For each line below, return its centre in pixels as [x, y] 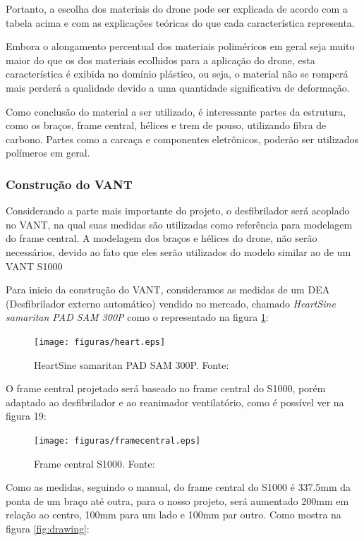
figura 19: [26, 416]
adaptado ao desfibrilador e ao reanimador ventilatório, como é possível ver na [175, 402]
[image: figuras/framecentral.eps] [117, 440]
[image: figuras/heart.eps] [100, 342]
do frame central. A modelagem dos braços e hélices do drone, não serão [162, 238]
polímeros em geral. [48, 153]
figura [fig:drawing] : [48, 528]
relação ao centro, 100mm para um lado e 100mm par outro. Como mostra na [174, 515]
